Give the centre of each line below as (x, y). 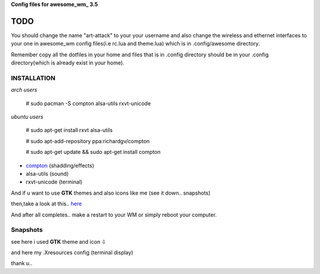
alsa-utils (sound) (47, 173)
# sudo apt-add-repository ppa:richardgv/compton (88, 141)
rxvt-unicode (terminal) (54, 182)
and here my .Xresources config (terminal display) (72, 253)
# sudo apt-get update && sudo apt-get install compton (93, 152)
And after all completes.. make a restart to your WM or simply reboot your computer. (114, 215)
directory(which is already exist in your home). (68, 63)
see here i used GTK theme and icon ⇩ (59, 241)
